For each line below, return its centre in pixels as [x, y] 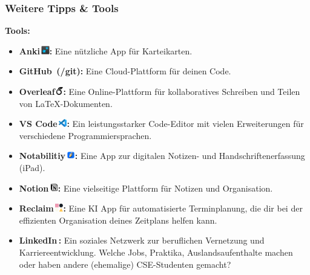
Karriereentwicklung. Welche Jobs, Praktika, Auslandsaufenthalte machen [156, 252]
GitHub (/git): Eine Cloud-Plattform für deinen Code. [125, 71]
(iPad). [32, 167]
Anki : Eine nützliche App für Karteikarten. [106, 50]
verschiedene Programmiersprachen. [85, 135]
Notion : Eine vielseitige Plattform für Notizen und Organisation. [146, 188]
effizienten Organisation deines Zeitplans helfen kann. [118, 220]
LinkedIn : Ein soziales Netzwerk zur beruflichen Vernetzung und [142, 240]
